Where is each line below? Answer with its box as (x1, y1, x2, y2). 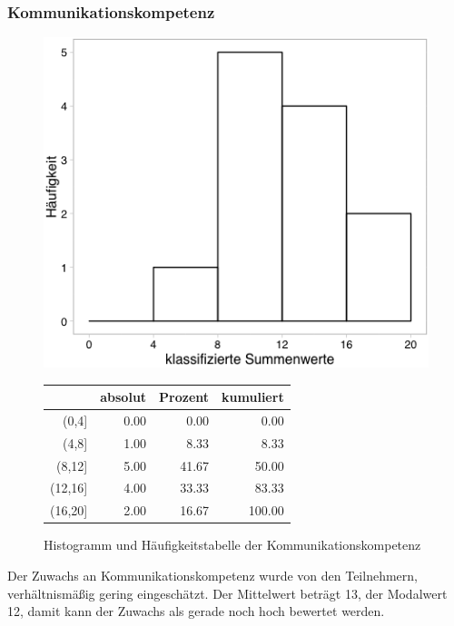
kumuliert (222, 387, 284, 406)
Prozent (159, 387, 210, 406)
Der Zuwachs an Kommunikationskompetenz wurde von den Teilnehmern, (7, 565, 418, 584)
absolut (100, 387, 147, 406)
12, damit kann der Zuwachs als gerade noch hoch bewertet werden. (7, 602, 385, 621)
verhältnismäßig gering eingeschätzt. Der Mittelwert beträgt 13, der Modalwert (7, 583, 448, 602)
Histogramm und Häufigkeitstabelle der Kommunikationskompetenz (44, 535, 421, 554)
